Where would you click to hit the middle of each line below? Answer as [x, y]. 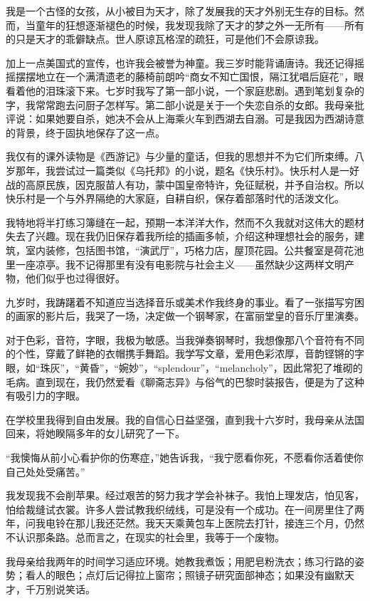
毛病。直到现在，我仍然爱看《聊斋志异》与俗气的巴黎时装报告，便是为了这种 [185, 381]
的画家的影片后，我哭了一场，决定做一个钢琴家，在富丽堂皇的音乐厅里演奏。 [185, 316]
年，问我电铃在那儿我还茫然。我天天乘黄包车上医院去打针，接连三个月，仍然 [185, 523]
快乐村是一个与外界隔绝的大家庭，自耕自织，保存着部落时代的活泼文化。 [175, 198]
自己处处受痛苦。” [46, 471]
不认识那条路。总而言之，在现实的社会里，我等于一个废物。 [145, 537]
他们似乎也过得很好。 [75, 278]
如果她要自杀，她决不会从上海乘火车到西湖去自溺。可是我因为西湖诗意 [200, 119]
